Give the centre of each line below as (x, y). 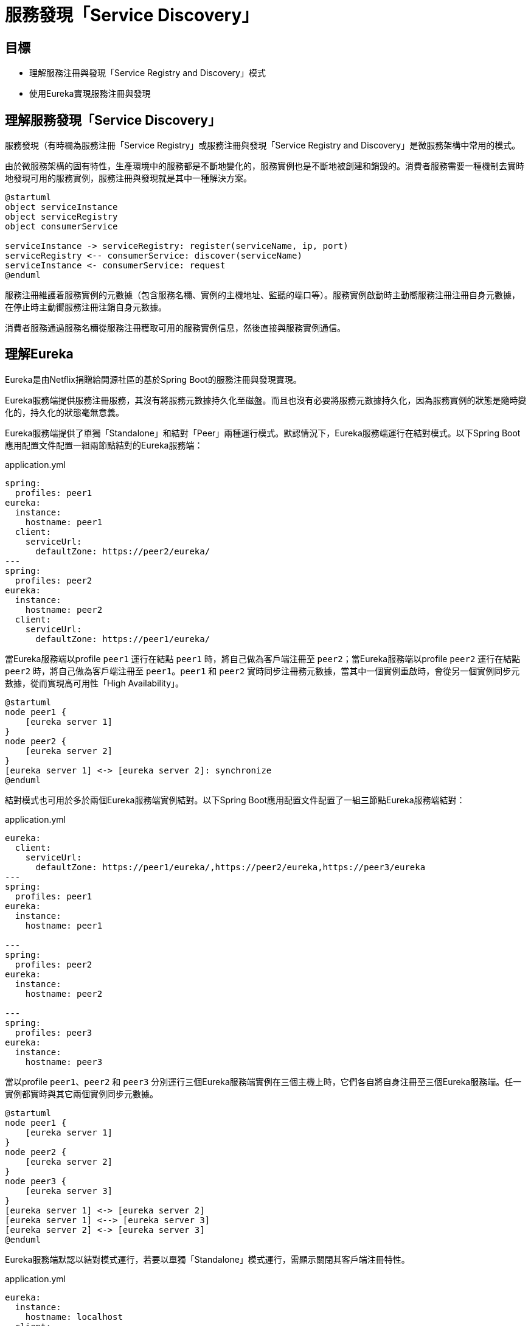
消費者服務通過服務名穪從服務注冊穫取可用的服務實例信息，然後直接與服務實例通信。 (175, 328)
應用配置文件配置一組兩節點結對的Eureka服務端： (104, 445)
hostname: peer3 (64, 1062)
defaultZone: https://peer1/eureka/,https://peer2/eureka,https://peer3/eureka (231, 867)
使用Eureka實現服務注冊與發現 (90, 94)
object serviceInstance (61, 207)
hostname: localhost (74, 1317)
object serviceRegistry (61, 217)
